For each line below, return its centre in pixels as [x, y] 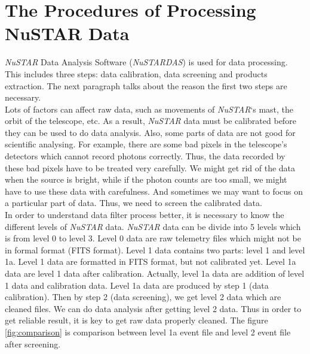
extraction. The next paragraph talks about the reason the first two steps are [146, 85]
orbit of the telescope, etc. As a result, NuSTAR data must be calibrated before [151, 121]
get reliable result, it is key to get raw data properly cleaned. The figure [136, 320]
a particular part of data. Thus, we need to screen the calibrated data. [133, 203]
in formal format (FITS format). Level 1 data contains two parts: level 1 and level [155, 249]
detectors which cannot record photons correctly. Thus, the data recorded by [145, 156]
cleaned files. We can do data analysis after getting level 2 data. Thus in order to [153, 308]
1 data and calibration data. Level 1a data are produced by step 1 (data [137, 285]
